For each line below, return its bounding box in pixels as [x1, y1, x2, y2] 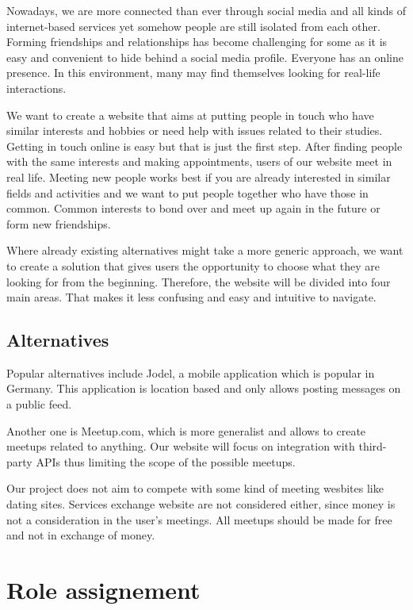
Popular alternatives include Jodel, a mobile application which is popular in [6, 364, 375, 381]
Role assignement [6, 574, 201, 606]
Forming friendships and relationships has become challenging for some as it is [6, 33, 388, 50]
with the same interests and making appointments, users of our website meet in [6, 153, 392, 170]
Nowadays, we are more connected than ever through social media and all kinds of [6, 2, 406, 18]
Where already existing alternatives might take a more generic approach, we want [6, 242, 403, 259]
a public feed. [6, 396, 72, 412]
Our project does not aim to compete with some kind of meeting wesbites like [6, 480, 384, 497]
